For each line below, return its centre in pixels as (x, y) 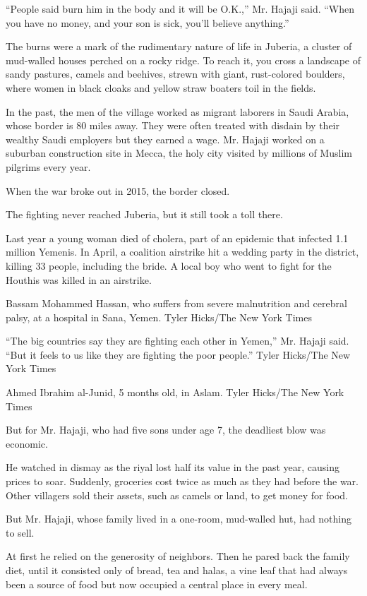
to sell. (20, 532)
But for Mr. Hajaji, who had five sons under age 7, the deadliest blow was (166, 430)
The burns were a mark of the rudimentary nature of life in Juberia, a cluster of (179, 46)
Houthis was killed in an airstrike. (79, 279)
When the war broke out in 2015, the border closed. (118, 190)
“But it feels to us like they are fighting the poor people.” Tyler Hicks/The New (178, 354)
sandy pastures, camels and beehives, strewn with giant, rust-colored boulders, (175, 74)
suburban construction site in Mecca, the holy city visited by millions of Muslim (179, 153)
